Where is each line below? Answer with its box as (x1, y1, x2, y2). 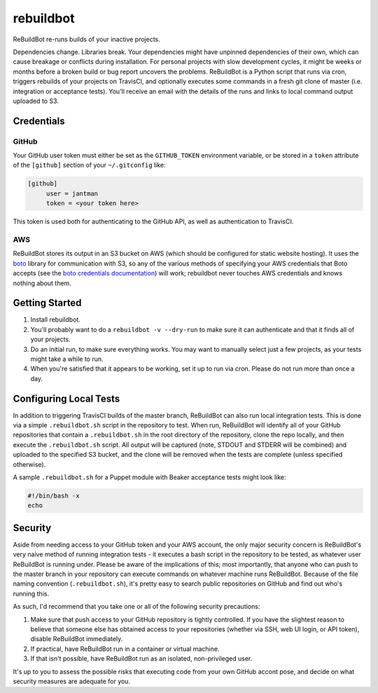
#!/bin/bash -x (27, 491, 80, 500)
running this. (13, 589, 49, 598)
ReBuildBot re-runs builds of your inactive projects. (13, 35, 160, 43)
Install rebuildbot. (30, 315, 80, 324)
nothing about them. (13, 279, 71, 287)
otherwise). (13, 460, 46, 469)
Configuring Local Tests (13, 392, 120, 404)
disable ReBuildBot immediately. (30, 635, 123, 643)
